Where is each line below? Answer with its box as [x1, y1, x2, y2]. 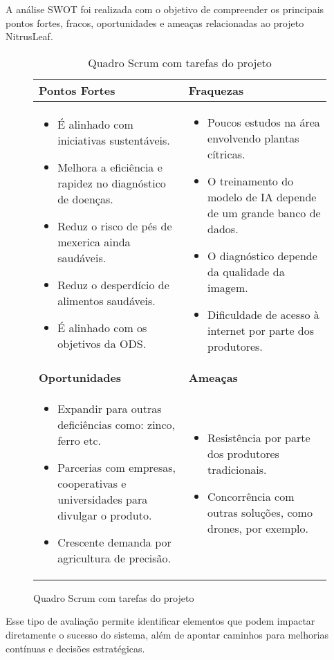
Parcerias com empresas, [57, 459, 176, 475]
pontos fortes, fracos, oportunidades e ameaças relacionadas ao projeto [6, 15, 304, 30]
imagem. [207, 279, 248, 295]
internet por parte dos [207, 322, 315, 338]
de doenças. [57, 191, 113, 208]
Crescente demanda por [57, 533, 171, 550]
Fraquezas [188, 82, 244, 98]
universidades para [57, 491, 148, 507]
